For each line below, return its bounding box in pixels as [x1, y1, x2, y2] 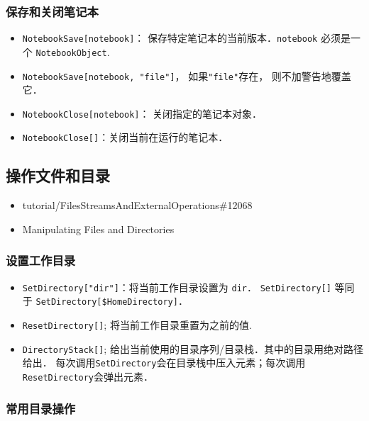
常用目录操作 [6, 399, 76, 417]
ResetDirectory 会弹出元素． [22, 369, 154, 383]
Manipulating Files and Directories [22, 221, 175, 236]
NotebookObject [35, 47, 107, 58]
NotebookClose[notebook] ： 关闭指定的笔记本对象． [22, 106, 263, 120]
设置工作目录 [6, 252, 76, 269]
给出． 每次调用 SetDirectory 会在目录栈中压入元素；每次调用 [22, 355, 306, 370]
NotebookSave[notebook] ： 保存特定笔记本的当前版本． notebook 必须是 [22, 30, 351, 45]
